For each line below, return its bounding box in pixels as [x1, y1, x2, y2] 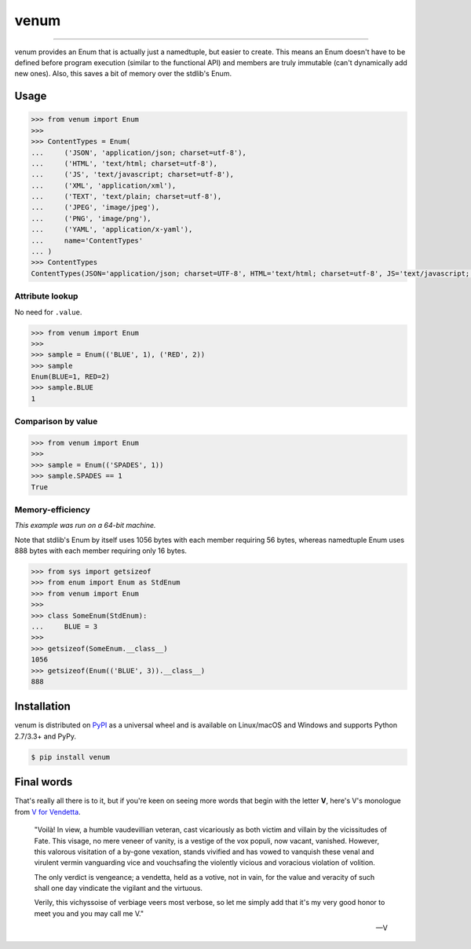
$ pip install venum [31, 753, 110, 761]
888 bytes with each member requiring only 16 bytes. [14, 546, 188, 555]
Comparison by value [14, 416, 98, 427]
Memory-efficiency [14, 504, 90, 515]
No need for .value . [14, 307, 82, 317]
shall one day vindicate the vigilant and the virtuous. [34, 884, 203, 893]
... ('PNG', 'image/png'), [31, 214, 152, 223]
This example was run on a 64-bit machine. [14, 521, 156, 530]
